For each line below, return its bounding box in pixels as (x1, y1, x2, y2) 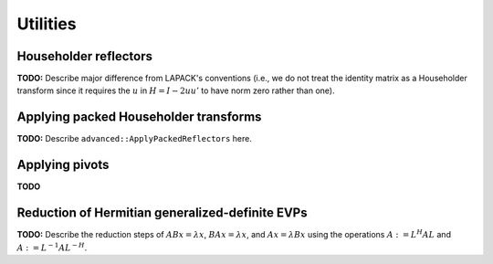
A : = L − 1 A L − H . (16, 240, 88, 253)
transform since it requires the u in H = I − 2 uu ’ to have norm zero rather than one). (16, 85, 335, 96)
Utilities (16, 14, 77, 34)
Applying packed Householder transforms (16, 110, 262, 125)
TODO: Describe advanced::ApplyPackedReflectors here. (16, 133, 253, 144)
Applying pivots (16, 157, 110, 173)
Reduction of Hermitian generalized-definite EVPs (16, 206, 308, 221)
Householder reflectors (16, 48, 152, 64)
